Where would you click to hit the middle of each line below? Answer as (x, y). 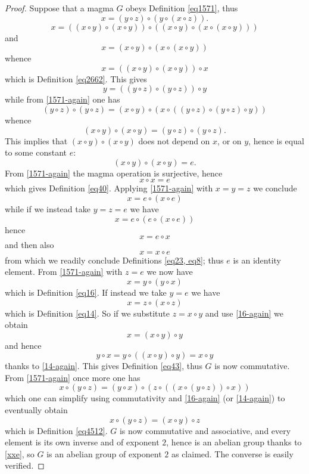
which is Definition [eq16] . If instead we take (86, 292)
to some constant (36, 152)
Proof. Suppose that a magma (59, 8)
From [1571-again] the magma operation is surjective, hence (114, 173)
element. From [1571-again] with (64, 272)
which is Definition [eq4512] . (56, 430)
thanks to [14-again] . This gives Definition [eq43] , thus (104, 366)
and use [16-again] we (244, 313)
